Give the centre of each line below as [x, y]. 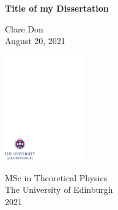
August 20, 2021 [35, 41]
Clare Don [24, 28]
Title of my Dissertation [57, 8]
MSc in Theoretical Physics [56, 177]
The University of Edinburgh [59, 189]
